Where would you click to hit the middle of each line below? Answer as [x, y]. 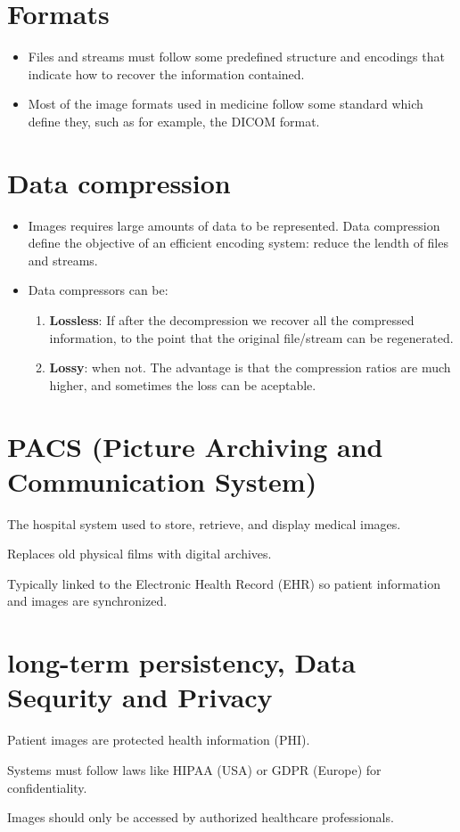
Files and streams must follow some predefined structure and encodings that [236, 57]
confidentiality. [47, 787]
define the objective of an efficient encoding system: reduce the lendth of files [238, 243]
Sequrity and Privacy [140, 697]
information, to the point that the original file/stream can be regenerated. [251, 337]
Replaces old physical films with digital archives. [140, 554]
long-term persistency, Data [181, 662]
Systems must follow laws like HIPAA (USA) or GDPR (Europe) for [194, 769]
